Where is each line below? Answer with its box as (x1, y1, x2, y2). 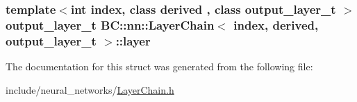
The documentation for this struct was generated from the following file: (6, 59, 313, 74)
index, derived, (233, 16, 319, 33)
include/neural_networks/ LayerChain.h (6, 82, 174, 96)
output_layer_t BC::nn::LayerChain (6, 16, 215, 33)
